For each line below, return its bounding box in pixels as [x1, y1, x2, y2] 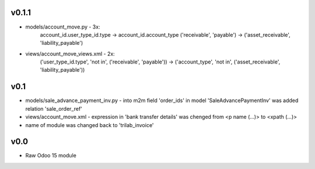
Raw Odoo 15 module [25, 152, 77, 159]
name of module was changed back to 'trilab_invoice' [25, 121, 154, 128]
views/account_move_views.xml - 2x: [25, 50, 115, 57]
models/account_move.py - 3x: [25, 23, 100, 30]
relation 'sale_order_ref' [25, 105, 83, 112]
